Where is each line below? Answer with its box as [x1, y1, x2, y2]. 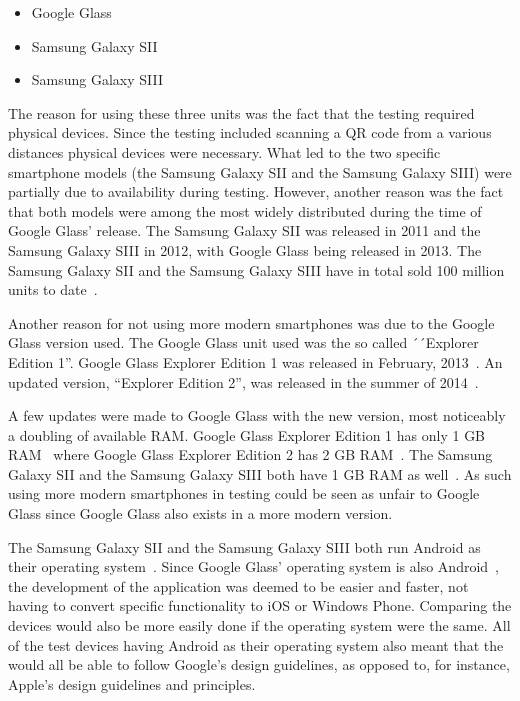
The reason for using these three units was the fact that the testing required [8, 102, 475, 123]
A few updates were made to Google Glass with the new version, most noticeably [8, 405, 506, 426]
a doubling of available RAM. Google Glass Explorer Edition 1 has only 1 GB [8, 424, 486, 445]
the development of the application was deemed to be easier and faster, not [8, 575, 469, 596]
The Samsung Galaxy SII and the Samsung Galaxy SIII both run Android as [8, 536, 481, 557]
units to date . [8, 279, 98, 300]
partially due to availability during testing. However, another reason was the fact [8, 181, 504, 202]
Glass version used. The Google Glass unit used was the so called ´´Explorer [8, 332, 479, 353]
